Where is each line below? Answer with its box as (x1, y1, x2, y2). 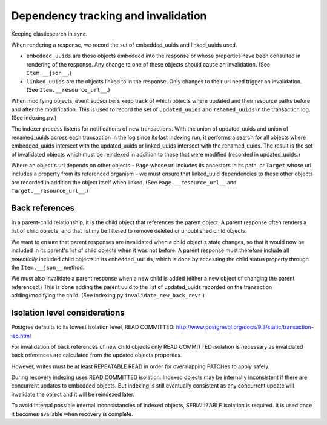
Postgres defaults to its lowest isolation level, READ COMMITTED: (11, 323, 175, 331)
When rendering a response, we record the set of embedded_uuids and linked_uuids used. (11, 41, 237, 48)
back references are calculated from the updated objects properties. (11, 351, 182, 359)
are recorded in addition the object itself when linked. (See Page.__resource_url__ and (11, 178, 237, 186)
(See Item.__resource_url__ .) (26, 86, 110, 93)
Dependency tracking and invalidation (11, 9, 207, 22)
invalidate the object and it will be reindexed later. (11, 391, 135, 398)
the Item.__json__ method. (11, 264, 85, 271)
